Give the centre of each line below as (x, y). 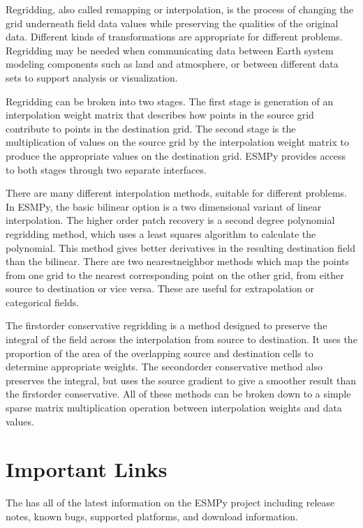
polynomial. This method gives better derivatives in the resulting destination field (181, 247)
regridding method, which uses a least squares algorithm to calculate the (161, 233)
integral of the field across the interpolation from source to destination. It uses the (181, 339)
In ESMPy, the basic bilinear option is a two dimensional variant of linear (164, 206)
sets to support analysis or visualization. (92, 77)
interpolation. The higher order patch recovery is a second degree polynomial (170, 220)
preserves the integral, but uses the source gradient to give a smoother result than (181, 380)
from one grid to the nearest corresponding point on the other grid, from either (175, 274)
